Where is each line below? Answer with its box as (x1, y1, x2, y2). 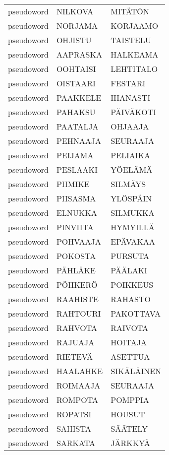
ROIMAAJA (56, 380, 101, 391)
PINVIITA (56, 221, 94, 233)
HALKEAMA (111, 49, 159, 60)
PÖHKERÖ (56, 279, 98, 290)
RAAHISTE (56, 293, 99, 305)
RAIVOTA (111, 322, 149, 333)
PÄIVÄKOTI (111, 106, 157, 118)
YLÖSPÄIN (111, 193, 152, 204)
